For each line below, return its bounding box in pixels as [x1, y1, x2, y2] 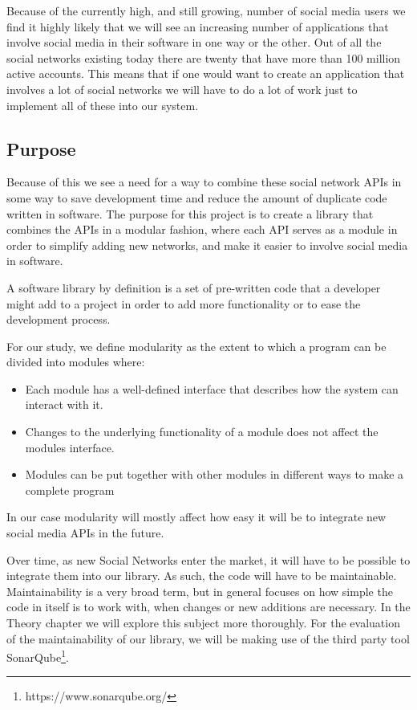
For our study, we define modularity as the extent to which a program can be [6, 337, 387, 354]
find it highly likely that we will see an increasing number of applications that [6, 18, 389, 35]
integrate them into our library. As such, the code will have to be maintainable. [6, 567, 397, 584]
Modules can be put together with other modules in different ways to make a [25, 466, 404, 483]
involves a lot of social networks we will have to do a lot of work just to [6, 80, 358, 97]
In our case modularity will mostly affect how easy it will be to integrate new [6, 508, 387, 525]
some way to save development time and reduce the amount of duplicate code [6, 189, 387, 206]
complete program [25, 481, 115, 498]
